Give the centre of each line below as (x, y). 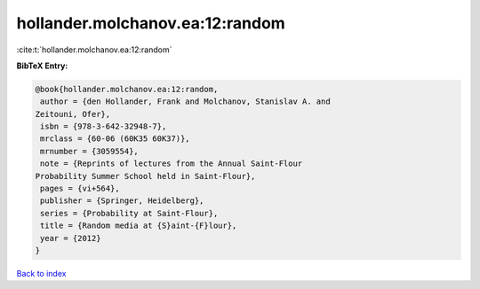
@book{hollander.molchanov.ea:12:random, (127, 89)
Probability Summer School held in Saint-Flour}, (145, 176)
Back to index (41, 273)
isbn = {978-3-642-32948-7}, (104, 127)
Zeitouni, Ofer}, (73, 114)
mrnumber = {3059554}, (90, 151)
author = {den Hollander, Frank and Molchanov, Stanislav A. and (185, 102)
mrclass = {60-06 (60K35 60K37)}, (115, 139)
